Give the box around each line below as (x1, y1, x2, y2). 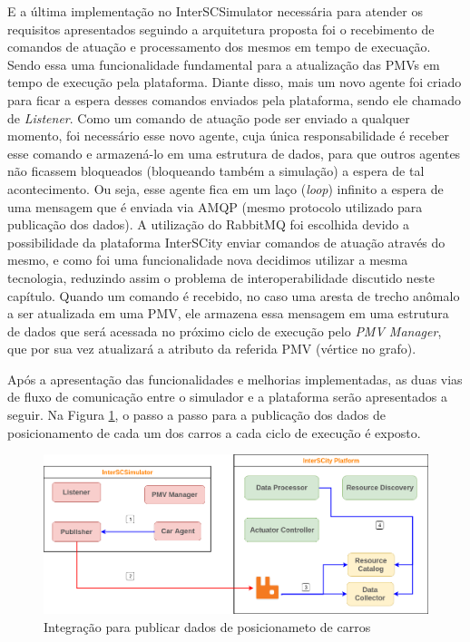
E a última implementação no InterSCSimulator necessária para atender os (7, 2, 423, 20)
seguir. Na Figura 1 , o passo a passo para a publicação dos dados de (7, 405, 386, 424)
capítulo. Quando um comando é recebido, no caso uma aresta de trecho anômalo (7, 286, 460, 305)
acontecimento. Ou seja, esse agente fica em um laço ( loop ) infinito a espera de (7, 179, 444, 198)
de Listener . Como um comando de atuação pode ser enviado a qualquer (7, 108, 410, 127)
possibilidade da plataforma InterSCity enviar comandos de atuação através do (7, 232, 446, 251)
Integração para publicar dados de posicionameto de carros (44, 617, 371, 636)
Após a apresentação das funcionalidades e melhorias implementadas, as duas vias (7, 369, 463, 388)
